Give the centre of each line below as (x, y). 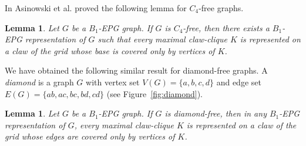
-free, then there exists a (226, 27)
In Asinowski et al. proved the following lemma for (96, 8)
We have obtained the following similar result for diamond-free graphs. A (136, 70)
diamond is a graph (39, 82)
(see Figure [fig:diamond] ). (154, 93)
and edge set (239, 82)
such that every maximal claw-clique (162, 39)
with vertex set (113, 82)
